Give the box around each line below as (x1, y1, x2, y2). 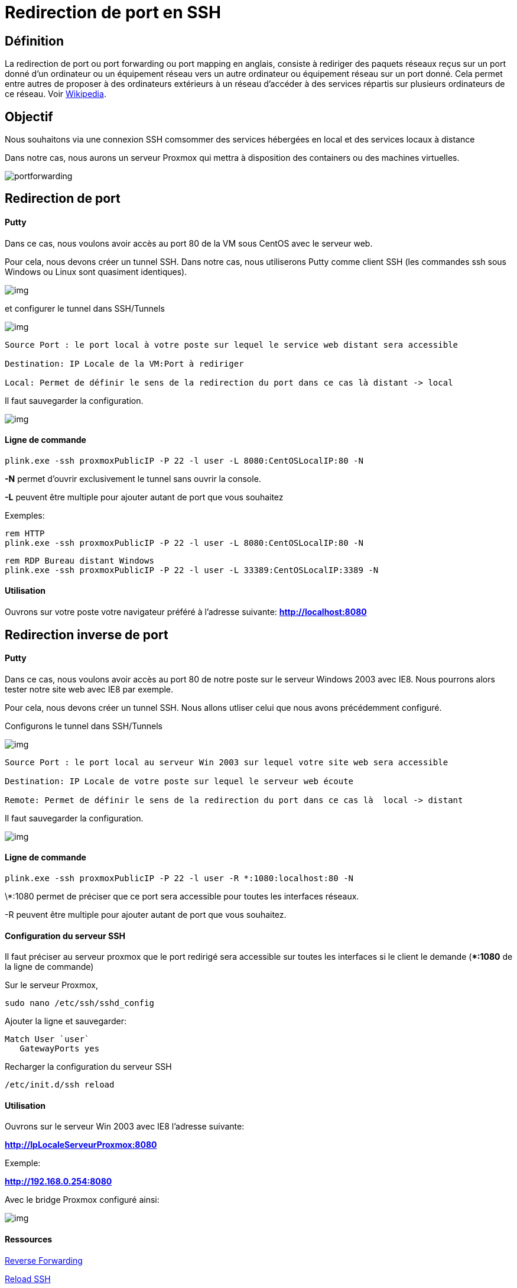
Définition (5, 33, 64, 48)
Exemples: (5, 510, 45, 520)
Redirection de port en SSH (5, 2, 221, 22)
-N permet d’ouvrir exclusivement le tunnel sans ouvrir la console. (5, 473, 261, 484)
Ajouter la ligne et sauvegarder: (5, 1016, 126, 1027)
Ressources (5, 1234, 53, 1244)
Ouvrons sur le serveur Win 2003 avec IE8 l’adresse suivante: (5, 1121, 245, 1132)
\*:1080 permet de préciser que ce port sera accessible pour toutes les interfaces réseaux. (5, 891, 359, 901)
